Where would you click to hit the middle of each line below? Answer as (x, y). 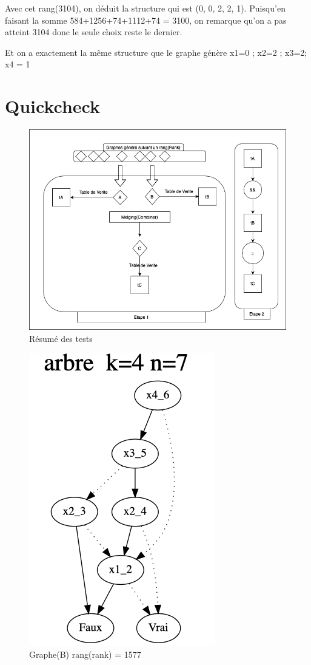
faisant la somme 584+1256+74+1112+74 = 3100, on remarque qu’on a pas (146, 20)
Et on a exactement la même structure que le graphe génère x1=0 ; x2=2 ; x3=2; (156, 52)
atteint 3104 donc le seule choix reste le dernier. (94, 32)
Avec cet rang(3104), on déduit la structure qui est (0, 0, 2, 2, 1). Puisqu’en (145, 8)
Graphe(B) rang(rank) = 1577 (85, 654)
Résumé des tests (61, 338)
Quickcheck (52, 106)
